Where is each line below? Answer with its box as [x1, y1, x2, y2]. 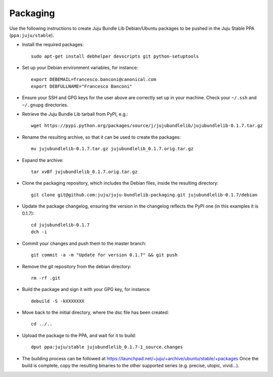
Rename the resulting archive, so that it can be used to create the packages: [22, 134, 181, 140]
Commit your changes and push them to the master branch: [22, 240, 147, 246]
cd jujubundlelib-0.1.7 [31, 222, 90, 228]
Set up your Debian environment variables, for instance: [22, 65, 139, 71]
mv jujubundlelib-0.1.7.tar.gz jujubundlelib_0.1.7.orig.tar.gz [31, 146, 194, 152]
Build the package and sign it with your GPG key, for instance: [22, 286, 151, 292]
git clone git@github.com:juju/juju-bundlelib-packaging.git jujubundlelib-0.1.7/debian [31, 192, 258, 197]
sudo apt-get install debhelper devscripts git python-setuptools [31, 53, 199, 59]
